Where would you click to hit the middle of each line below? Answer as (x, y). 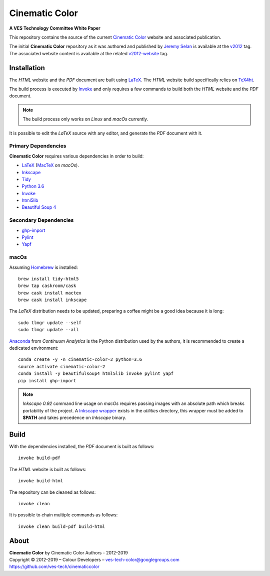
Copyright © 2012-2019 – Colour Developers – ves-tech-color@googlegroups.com (94, 560)
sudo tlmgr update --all (48, 330)
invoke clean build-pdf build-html (62, 526)
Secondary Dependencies (41, 220)
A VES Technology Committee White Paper (55, 28)
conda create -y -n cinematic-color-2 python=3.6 (80, 359)
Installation (27, 68)
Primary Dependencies (38, 146)
